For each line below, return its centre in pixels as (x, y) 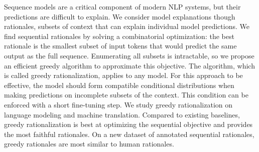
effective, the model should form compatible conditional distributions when (119, 85)
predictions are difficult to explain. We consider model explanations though (120, 16)
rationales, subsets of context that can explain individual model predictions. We (127, 26)
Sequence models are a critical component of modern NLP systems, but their (122, 6)
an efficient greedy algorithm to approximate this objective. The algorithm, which (129, 65)
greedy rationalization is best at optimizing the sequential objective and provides (128, 124)
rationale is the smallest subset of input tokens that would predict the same (120, 46)
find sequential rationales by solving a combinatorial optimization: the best (119, 36)
